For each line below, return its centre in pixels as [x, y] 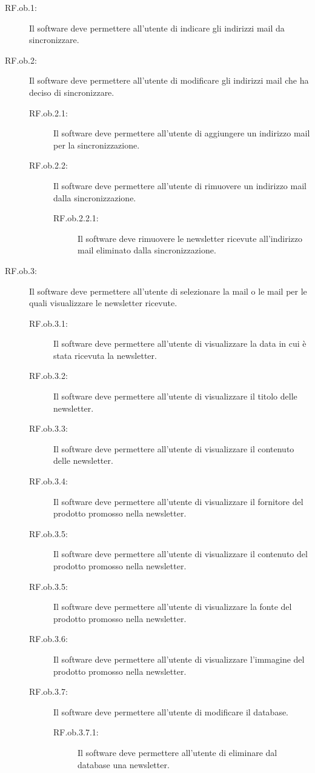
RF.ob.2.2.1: [76, 218]
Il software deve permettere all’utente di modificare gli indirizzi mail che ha [169, 80]
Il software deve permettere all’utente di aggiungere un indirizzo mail [182, 133]
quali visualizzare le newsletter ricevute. [103, 303]
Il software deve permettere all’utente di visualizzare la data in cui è [180, 343]
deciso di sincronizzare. [72, 92]
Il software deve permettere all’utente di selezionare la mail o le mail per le [168, 291]
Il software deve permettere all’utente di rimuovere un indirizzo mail [180, 185]
